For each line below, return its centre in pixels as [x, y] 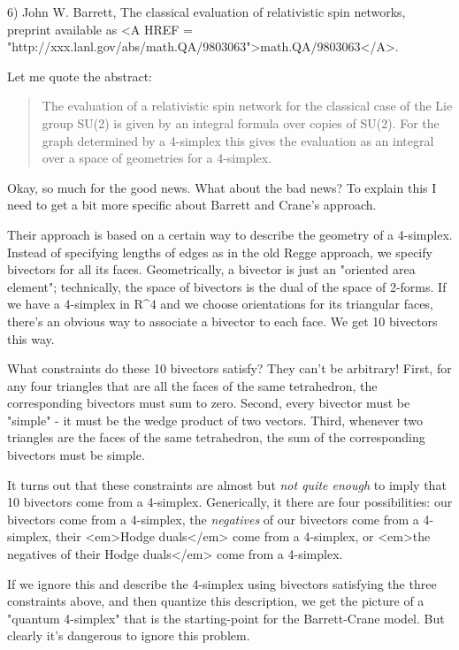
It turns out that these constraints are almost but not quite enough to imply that [227, 484]
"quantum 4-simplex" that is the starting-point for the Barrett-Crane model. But [226, 618]
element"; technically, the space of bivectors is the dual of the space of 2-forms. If [227, 286]
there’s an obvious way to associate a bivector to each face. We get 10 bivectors [222, 321]
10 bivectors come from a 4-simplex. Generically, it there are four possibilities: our [230, 502]
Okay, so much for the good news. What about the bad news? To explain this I [222, 187]
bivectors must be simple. [76, 455]
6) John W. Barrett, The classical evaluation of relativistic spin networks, [207, 11]
